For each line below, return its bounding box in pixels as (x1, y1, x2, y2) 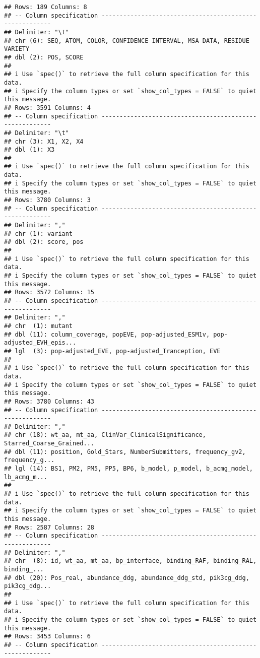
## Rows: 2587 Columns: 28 (4, 523, 94, 531)
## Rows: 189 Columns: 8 (4, 4, 87, 11)
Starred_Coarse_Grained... (4, 440, 94, 447)
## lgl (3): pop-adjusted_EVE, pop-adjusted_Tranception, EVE (4, 347, 221, 355)
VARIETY (4, 45, 30, 53)
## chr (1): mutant (4, 322, 73, 330)
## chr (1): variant (4, 230, 73, 237)
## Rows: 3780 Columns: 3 (4, 196, 91, 204)
